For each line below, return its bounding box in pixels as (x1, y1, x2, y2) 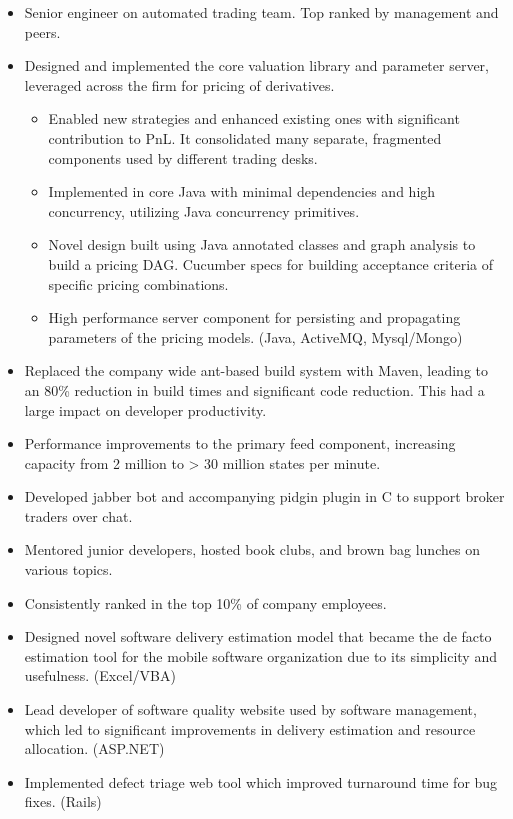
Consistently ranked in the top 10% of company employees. (24, 592, 387, 613)
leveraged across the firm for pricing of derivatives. (24, 74, 335, 95)
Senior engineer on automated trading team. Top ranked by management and (24, 2, 499, 22)
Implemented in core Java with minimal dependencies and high (48, 181, 436, 202)
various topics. (24, 559, 113, 580)
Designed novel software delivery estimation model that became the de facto (24, 626, 492, 647)
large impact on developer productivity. (24, 399, 267, 420)
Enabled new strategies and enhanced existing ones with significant (48, 108, 460, 129)
